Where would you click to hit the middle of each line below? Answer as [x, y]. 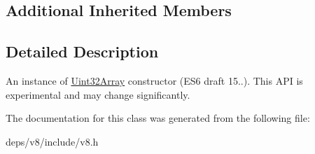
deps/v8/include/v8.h [52, 141]
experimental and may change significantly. [98, 94]
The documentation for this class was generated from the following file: [158, 118]
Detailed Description [82, 51]
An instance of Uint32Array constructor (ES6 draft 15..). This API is [154, 80]
